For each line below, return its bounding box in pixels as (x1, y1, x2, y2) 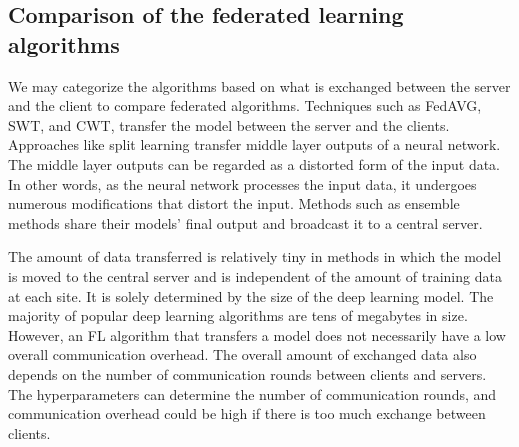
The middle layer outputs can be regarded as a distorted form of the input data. (8, 153, 501, 174)
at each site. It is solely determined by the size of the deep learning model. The (8, 285, 494, 306)
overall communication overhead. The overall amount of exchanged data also (8, 344, 477, 365)
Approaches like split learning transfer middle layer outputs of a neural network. (8, 134, 501, 155)
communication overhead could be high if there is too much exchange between (8, 403, 486, 424)
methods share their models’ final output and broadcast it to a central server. (8, 212, 483, 233)
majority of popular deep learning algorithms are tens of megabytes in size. (8, 305, 468, 326)
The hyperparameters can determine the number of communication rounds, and (8, 383, 497, 404)
